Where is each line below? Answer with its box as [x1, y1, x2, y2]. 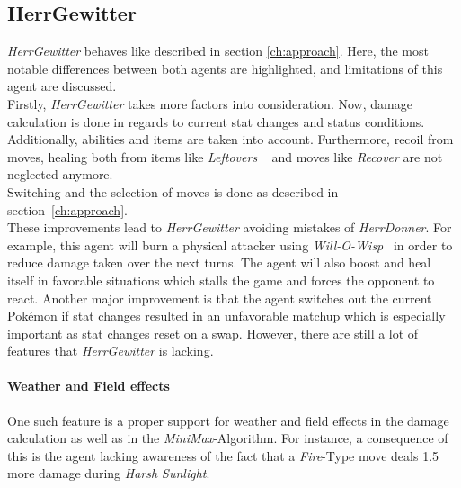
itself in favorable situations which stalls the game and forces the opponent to [7, 270, 435, 289]
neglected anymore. [7, 165, 113, 184]
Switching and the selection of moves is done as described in [7, 182, 339, 201]
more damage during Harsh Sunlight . [7, 464, 210, 483]
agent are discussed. [7, 77, 117, 95]
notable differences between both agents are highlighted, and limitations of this [7, 59, 443, 77]
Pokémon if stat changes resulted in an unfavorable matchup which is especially [7, 306, 446, 325]
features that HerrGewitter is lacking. [7, 341, 214, 360]
